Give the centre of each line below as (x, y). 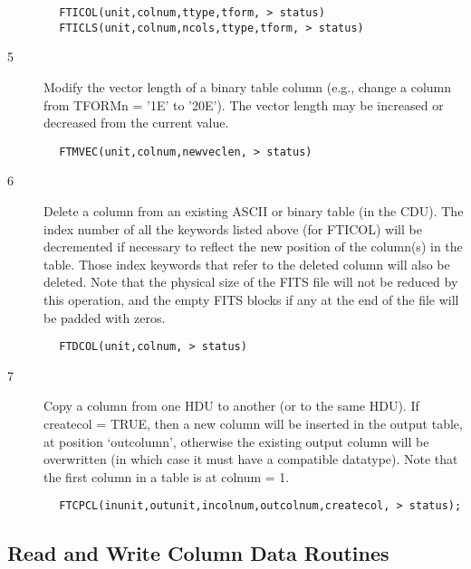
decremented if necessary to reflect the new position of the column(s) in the (253, 247)
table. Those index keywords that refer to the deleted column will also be (247, 264)
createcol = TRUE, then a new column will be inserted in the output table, (253, 423)
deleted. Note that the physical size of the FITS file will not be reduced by (251, 282)
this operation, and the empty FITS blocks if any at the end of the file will (251, 299)
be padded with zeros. (105, 317)
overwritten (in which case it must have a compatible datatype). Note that (251, 459)
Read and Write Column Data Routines (198, 553)
